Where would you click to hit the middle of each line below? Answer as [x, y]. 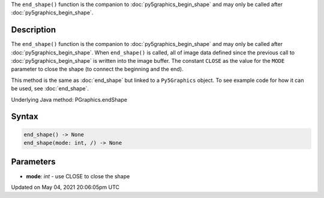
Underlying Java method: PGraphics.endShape [69, 99]
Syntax [25, 117]
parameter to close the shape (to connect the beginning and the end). [97, 69]
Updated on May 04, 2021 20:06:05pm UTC [65, 187]
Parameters [33, 162]
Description [34, 30]
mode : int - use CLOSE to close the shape [78, 176]
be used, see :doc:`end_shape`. [50, 89]
